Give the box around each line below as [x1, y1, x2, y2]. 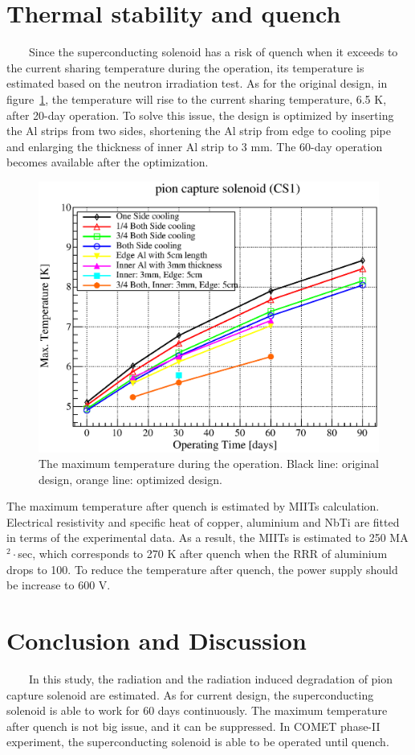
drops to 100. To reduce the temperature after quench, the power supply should [6, 560, 398, 577]
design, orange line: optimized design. [39, 470, 222, 487]
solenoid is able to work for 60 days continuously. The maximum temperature [6, 702, 388, 719]
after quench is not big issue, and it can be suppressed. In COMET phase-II [6, 717, 380, 734]
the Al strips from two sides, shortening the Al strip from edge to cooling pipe [6, 122, 391, 139]
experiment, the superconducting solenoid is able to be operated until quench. [6, 733, 389, 750]
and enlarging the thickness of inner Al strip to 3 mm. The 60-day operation [6, 137, 383, 154]
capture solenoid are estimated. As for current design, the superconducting [6, 686, 374, 703]
